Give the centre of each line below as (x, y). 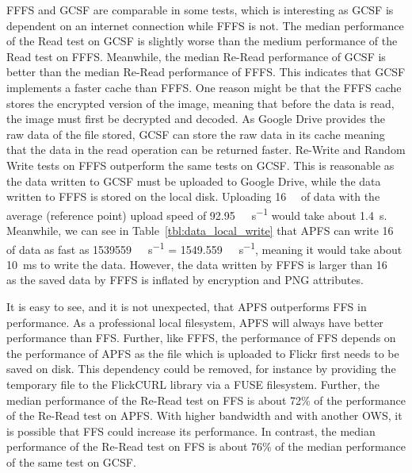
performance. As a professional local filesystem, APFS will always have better (195, 322)
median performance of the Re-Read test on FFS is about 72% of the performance (206, 400)
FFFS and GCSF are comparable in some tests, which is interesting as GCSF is (200, 10)
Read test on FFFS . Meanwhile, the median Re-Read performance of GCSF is (196, 56)
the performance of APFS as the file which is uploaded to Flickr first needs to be (203, 353)
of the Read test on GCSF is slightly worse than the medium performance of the (202, 41)
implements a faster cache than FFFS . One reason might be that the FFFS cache (204, 87)
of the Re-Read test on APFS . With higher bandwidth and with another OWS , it (204, 415)
